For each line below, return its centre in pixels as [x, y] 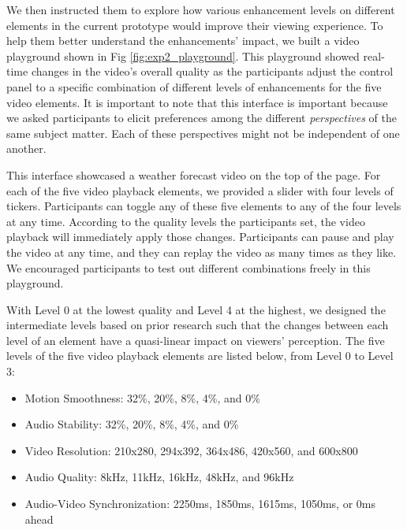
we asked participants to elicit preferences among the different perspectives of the [202, 118]
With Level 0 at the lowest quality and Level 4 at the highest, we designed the [196, 309]
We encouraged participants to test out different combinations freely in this [189, 267]
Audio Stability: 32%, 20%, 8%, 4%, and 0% [132, 424]
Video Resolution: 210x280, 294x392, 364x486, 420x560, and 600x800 [191, 450]
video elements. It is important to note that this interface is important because [197, 102]
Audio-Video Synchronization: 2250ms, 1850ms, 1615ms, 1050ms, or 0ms [200, 504]
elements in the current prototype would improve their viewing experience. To [195, 25]
